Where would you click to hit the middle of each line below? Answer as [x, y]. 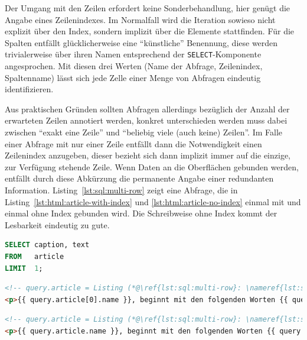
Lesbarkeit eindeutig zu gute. [57, 224]
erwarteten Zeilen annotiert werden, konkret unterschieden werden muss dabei [146, 120]
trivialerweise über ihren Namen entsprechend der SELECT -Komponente [133, 54]
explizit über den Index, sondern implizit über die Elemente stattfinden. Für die [150, 31]
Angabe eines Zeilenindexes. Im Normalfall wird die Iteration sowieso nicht [140, 19]
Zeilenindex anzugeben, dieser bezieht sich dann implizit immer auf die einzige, [148, 155]
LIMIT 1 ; [24, 268]
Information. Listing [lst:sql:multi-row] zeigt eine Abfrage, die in [121, 190]
